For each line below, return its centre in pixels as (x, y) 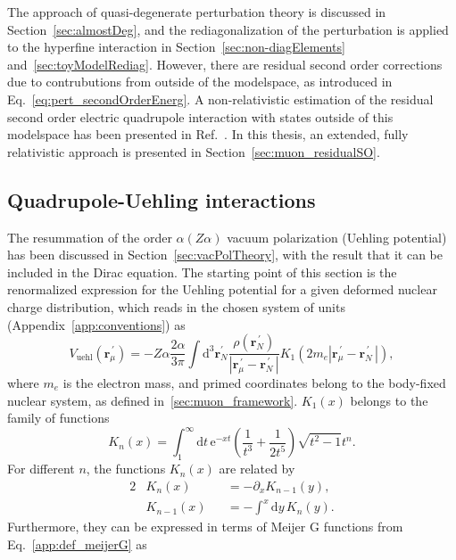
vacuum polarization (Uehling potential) (337, 237)
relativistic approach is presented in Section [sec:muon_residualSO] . (194, 151)
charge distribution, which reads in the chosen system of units (176, 306)
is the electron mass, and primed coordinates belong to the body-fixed (254, 382)
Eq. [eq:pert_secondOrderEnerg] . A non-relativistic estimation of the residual (220, 99)
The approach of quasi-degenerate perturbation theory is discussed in (197, 12)
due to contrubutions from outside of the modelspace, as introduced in (200, 82)
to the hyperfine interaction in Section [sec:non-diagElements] (176, 47)
